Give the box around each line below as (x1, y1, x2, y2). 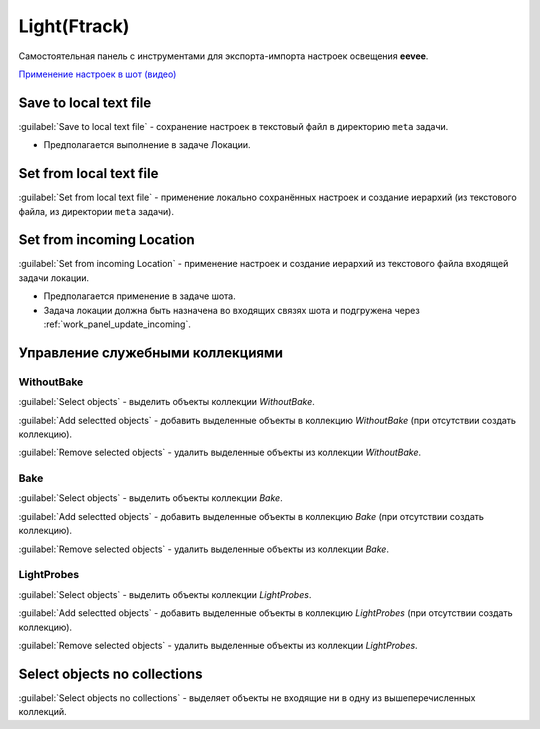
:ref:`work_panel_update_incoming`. (43, 318, 192, 330)
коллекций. (18, 706, 67, 718)
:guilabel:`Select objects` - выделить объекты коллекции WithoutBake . (18, 396, 315, 408)
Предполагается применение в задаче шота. (43, 290, 236, 302)
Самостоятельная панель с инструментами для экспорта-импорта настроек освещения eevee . (18, 50, 429, 62)
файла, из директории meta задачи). (18, 205, 175, 217)
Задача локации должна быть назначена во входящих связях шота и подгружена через (43, 304, 420, 316)
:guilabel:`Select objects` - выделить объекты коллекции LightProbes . (18, 588, 312, 600)
